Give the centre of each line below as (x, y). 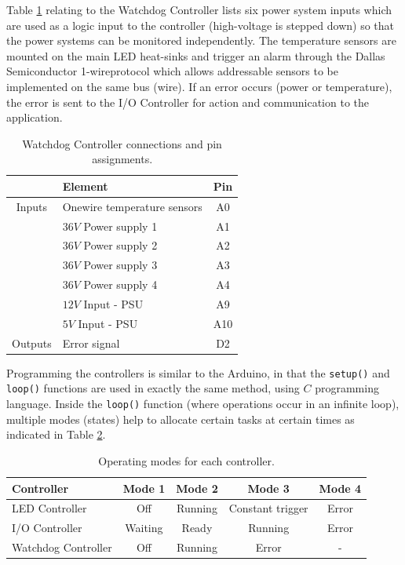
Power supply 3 (120, 265)
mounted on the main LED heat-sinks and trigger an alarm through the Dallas (196, 55)
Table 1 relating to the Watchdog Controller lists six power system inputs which (199, 9)
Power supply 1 (120, 226)
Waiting (144, 528)
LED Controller (49, 508)
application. (35, 117)
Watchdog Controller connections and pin (122, 143)
